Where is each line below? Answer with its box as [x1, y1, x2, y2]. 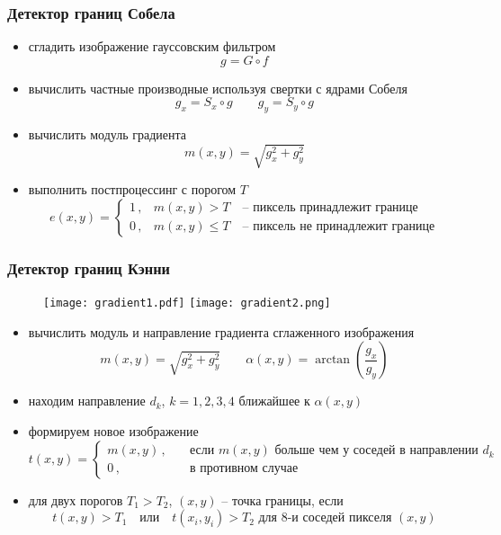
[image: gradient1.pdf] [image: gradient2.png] [43, 297, 331, 310]
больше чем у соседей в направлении [274, 444, 479, 458]
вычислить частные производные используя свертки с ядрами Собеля [28, 78, 407, 97]
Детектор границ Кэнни [7, 256, 171, 279]
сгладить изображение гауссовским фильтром [28, 37, 276, 56]
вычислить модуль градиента [28, 125, 186, 144]
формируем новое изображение [28, 422, 199, 440]
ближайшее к [238, 391, 310, 410]
